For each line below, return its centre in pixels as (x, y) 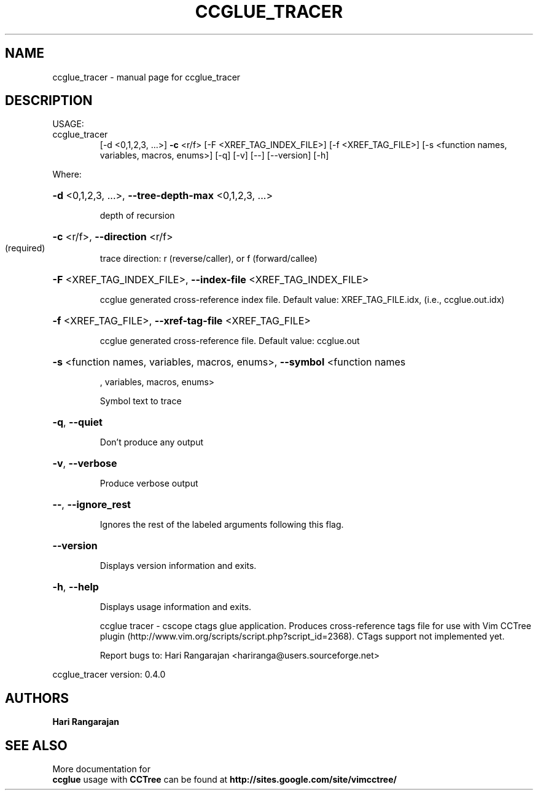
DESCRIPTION (49, 101)
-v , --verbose (85, 464)
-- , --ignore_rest (92, 505)
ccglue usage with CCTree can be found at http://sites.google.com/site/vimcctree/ (224, 780)
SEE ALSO (36, 745)
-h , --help (76, 587)
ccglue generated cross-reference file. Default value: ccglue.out (230, 341)
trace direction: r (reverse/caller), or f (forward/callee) (209, 259)
